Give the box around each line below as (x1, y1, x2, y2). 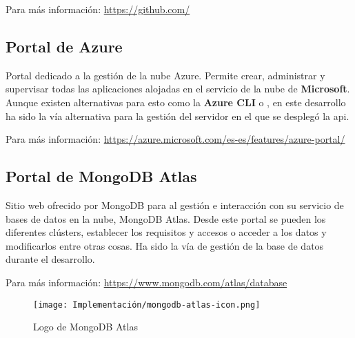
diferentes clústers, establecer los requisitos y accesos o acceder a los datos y (6, 225, 327, 239)
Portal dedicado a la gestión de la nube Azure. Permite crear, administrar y (6, 68, 325, 82)
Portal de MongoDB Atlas (6, 166, 197, 187)
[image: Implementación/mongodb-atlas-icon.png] (33, 299, 261, 310)
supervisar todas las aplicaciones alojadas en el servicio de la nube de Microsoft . (6, 81, 350, 96)
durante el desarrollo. (6, 252, 95, 266)
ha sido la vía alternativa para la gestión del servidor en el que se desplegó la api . (6, 108, 349, 123)
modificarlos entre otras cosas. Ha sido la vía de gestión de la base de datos (6, 238, 324, 252)
